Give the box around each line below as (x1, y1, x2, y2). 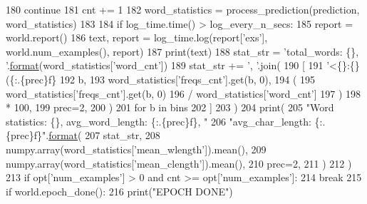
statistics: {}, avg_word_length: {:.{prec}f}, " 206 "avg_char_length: (6, 113, 311, 128)
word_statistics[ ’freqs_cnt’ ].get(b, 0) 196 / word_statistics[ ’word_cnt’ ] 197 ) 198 (6, 86, 361, 101)
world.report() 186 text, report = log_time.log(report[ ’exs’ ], (6, 30, 268, 45)
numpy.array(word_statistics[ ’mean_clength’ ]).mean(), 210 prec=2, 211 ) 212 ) (6, 155, 352, 170)
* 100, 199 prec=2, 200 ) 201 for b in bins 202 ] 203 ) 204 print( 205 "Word (6, 100, 334, 115)
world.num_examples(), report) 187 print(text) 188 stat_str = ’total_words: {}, (6, 44, 359, 58)
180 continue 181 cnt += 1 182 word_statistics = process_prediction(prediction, (6, 2, 360, 16)
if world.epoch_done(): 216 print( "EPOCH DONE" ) (6, 183, 233, 198)
